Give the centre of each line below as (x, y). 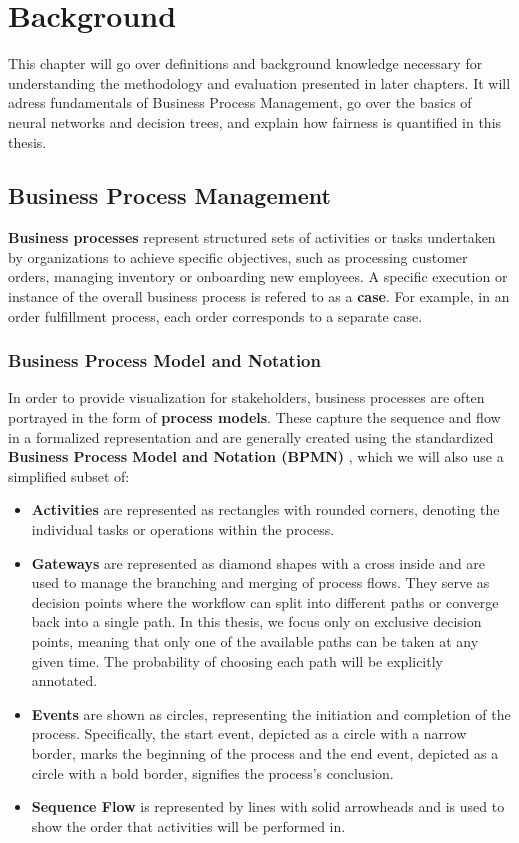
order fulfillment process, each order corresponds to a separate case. (215, 315)
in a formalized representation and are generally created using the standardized (251, 436)
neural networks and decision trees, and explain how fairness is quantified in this (255, 121)
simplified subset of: (69, 475)
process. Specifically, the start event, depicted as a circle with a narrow (249, 733)
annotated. (64, 680)
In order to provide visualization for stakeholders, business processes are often (246, 397)
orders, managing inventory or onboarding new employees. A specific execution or (258, 276)
